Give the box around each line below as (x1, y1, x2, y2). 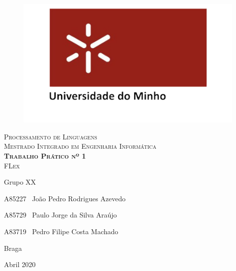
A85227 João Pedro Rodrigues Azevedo (4, 193, 126, 203)
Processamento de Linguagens (4, 131, 97, 141)
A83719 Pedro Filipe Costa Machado (4, 226, 118, 237)
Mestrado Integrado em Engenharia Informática (4, 141, 157, 151)
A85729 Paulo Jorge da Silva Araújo (4, 210, 117, 220)
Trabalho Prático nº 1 (4, 151, 86, 161)
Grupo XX (4, 177, 36, 187)
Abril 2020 (4, 259, 36, 270)
